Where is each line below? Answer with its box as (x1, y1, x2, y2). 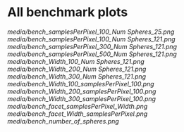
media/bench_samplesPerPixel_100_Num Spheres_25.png (7, 27, 175, 36)
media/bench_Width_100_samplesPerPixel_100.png (7, 79, 154, 88)
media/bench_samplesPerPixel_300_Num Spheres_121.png (7, 42, 178, 51)
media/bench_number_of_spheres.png (7, 117, 120, 125)
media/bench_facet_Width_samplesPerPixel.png (7, 110, 148, 118)
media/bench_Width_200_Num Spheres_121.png (7, 65, 147, 73)
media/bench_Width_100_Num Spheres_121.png (7, 57, 145, 65)
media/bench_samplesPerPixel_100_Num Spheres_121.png (7, 34, 176, 43)
